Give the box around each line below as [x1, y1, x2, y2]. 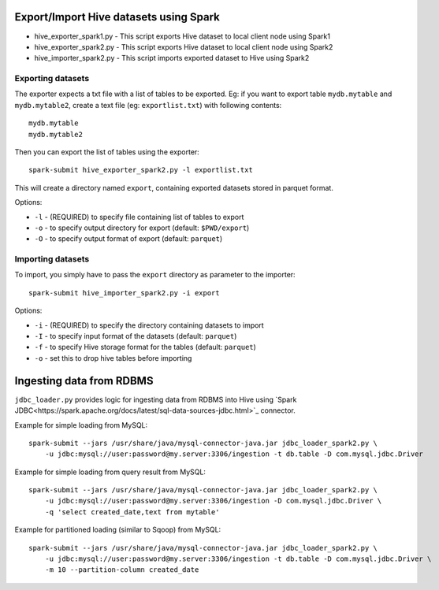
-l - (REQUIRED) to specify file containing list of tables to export [34, 212, 244, 221]
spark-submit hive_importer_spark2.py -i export [28, 288, 220, 297]
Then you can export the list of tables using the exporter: [14, 147, 200, 157]
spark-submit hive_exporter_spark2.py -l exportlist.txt [28, 165, 254, 175]
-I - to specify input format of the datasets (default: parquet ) [34, 332, 237, 341]
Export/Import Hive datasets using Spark [14, 10, 220, 24]
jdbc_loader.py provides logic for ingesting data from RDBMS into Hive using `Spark [14, 395, 297, 404]
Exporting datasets [14, 73, 90, 84]
